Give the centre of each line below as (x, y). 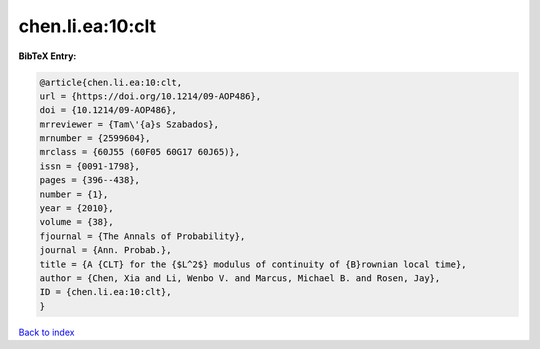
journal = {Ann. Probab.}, (105, 250)
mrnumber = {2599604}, (95, 138)
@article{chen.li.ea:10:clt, (111, 82)
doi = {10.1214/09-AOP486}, (108, 110)
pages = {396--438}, (89, 180)
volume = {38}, (76, 222)
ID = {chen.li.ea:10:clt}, (105, 292)
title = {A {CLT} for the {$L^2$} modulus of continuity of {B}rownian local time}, (253, 264)
